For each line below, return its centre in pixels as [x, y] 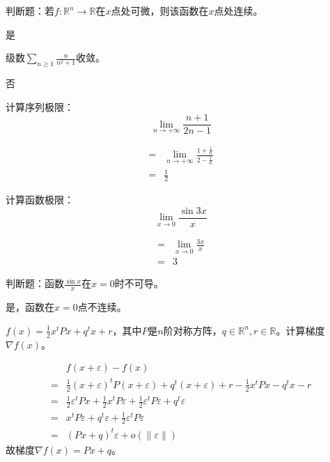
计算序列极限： [40, 106]
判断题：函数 [35, 283]
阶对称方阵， [192, 330]
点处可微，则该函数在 [160, 10]
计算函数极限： [40, 200]
